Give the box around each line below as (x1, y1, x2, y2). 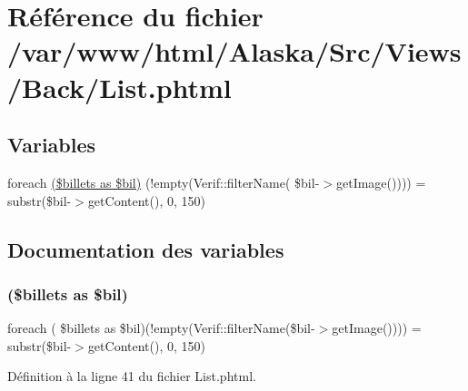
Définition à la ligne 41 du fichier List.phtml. (7, 367, 256, 386)
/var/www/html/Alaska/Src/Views (7, 33, 462, 70)
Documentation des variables (7, 235, 284, 263)
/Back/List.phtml (7, 68, 232, 105)
